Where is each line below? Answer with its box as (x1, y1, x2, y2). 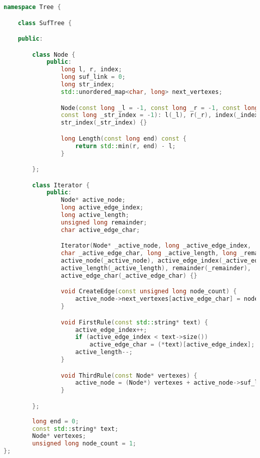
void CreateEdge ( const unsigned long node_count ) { (61, 288, 237, 295)
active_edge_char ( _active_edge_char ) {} (61, 272, 197, 279)
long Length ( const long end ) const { (61, 135, 187, 142)
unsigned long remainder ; (61, 218, 147, 226)
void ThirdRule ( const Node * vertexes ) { (61, 372, 197, 379)
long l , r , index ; (61, 66, 122, 73)
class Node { (32, 51, 76, 58)
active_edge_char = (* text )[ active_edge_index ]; (89, 341, 255, 349)
